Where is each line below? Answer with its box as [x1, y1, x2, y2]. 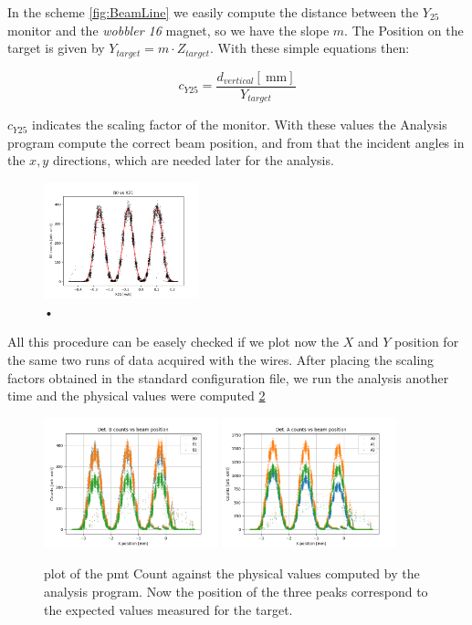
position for [393, 332, 459, 351]
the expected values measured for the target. [44, 599, 293, 619]
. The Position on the [344, 20, 464, 39]
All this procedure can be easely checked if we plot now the [7, 332, 340, 351]
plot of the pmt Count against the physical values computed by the [44, 564, 420, 583]
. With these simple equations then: [210, 38, 410, 57]
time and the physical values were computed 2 [7, 386, 266, 405]
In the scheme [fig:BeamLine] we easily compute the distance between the [7, 3, 419, 21]
